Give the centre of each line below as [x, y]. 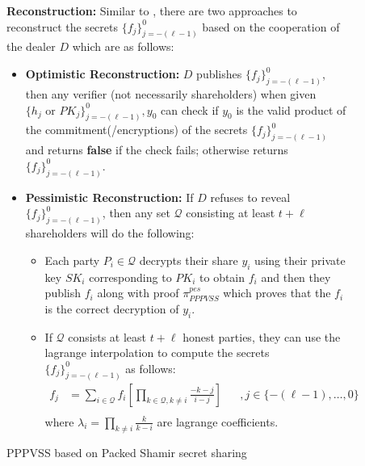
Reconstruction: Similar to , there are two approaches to [152, 10]
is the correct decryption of [112, 308]
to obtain [222, 277]
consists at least [107, 336]
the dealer [31, 46]
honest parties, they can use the [262, 336]
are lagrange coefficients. [218, 421]
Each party [72, 260]
